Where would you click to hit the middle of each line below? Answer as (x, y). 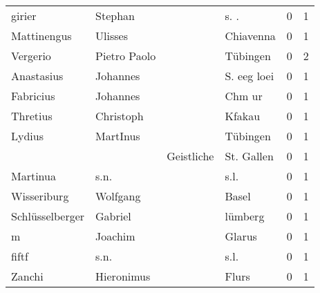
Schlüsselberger (48, 216)
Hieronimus (123, 276)
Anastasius (37, 76)
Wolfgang (118, 196)
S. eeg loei (250, 76)
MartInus (118, 136)
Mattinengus (41, 36)
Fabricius (33, 96)
